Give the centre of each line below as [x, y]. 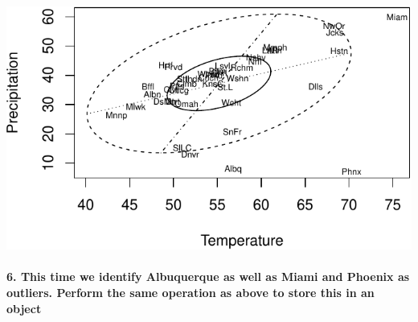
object [24, 308]
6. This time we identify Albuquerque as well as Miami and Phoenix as [208, 277]
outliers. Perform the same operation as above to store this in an [191, 293]
